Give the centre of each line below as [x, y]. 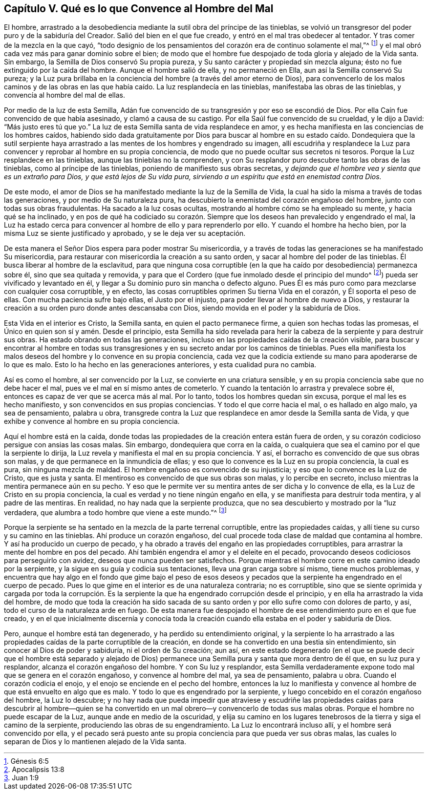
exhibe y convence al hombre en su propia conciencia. [92, 421]
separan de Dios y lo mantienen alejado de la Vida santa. [95, 742]
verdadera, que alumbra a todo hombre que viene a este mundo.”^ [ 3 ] [115, 512]
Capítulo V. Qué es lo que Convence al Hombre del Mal [139, 9]
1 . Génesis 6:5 [26, 761]
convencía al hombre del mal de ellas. [64, 95]
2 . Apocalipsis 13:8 [34, 770]
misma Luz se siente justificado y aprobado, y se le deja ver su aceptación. [125, 233]
